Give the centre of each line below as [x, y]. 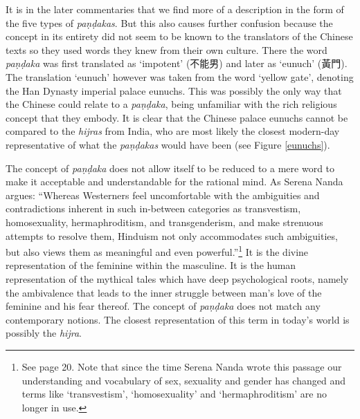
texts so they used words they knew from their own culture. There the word [166, 49]
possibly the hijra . [44, 333]
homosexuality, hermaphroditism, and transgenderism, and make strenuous [164, 222]
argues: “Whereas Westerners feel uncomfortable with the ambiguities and [163, 195]
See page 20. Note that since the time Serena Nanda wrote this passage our [182, 366]
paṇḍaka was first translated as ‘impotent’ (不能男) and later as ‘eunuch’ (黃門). [177, 63]
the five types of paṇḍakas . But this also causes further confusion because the [169, 22]
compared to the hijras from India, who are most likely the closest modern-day [173, 131]
